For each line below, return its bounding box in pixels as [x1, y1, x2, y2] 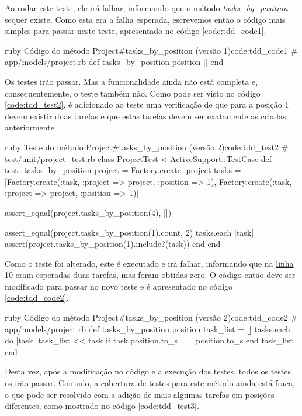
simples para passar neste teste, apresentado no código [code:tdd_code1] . [5, 25, 266, 37]
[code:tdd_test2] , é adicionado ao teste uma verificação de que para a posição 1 [5, 98, 289, 111]
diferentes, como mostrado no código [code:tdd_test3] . [5, 400, 199, 412]
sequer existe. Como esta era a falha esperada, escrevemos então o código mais [5, 13, 286, 25]
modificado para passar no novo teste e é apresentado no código [5, 280, 233, 292]
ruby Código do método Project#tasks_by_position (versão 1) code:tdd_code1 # [5, 44, 298, 56]
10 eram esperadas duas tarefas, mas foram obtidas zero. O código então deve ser [5, 269, 296, 281]
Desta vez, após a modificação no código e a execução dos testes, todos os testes [5, 365, 291, 377]
